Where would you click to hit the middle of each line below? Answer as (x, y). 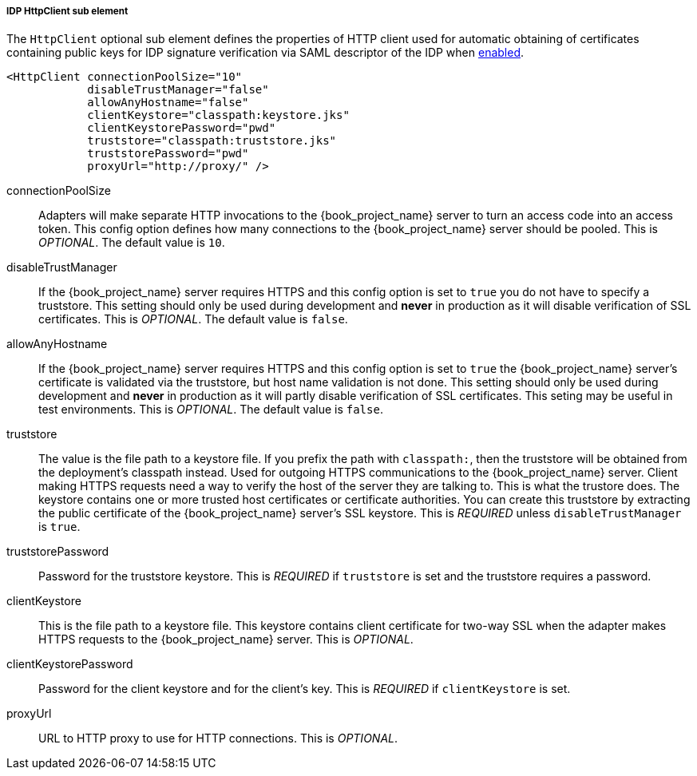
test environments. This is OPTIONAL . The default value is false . (211, 410)
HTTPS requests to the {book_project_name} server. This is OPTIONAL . (226, 639)
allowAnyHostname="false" (168, 103)
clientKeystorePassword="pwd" (182, 128)
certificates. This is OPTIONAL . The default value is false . (193, 319)
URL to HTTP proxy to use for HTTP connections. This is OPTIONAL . (218, 738)
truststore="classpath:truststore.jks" (212, 141)
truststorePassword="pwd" (168, 154)
